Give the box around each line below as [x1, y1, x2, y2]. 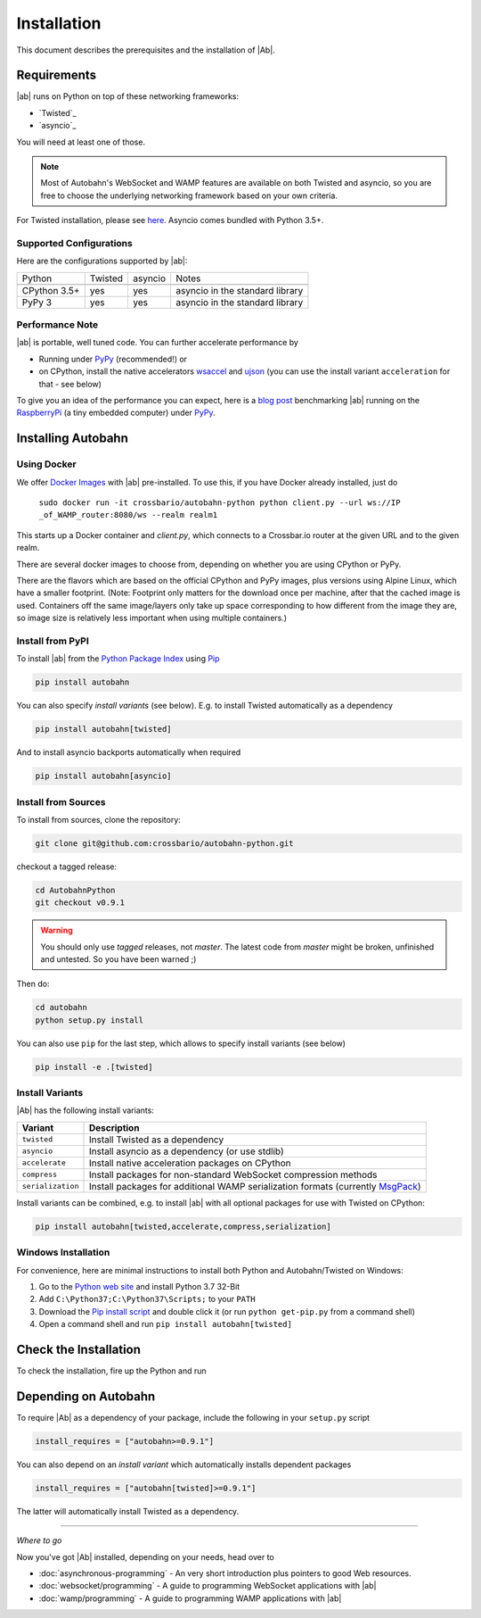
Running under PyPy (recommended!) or [38, 353, 187, 364]
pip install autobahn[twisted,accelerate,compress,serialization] [35, 1221, 331, 1232]
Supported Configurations [16, 236, 133, 249]
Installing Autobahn [16, 431, 129, 446]
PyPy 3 [21, 295, 53, 308]
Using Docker [16, 458, 77, 470]
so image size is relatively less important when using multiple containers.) [16, 612, 288, 624]
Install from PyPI [16, 635, 89, 647]
